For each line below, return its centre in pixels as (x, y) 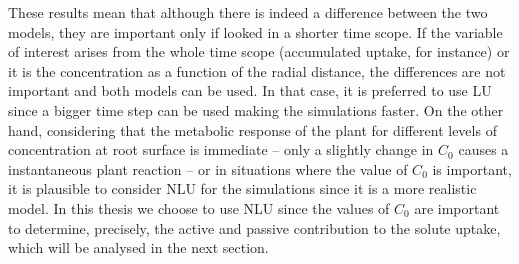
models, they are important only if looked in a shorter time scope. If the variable (255, 31)
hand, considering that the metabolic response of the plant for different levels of (252, 129)
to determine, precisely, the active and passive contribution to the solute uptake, (254, 227)
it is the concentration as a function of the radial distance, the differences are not (257, 70)
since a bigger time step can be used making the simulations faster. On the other (256, 109)
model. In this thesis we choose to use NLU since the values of (199, 207)
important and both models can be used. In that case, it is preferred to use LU (250, 90)
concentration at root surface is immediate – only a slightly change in (221, 149)
